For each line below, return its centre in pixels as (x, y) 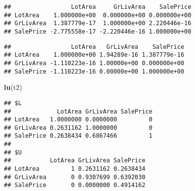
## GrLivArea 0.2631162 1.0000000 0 (78, 128)
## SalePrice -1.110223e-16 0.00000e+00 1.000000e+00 (94, 71)
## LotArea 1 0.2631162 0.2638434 (75, 169)
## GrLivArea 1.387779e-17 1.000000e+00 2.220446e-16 (98, 23)
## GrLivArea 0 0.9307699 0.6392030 (75, 177)
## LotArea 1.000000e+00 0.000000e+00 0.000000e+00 (98, 15)
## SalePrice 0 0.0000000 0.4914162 (75, 185)
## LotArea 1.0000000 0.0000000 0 (78, 120)
